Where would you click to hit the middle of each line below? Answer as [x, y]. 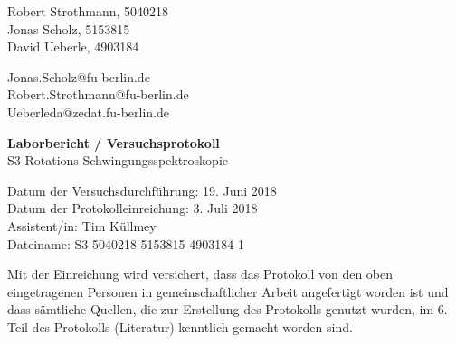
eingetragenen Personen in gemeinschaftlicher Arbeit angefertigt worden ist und [228, 291]
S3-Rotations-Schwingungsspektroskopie [118, 160]
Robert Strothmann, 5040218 [88, 11]
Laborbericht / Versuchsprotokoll [114, 142]
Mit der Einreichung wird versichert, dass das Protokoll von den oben [200, 274]
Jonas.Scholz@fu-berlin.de [79, 76]
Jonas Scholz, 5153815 [69, 28]
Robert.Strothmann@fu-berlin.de [98, 94]
